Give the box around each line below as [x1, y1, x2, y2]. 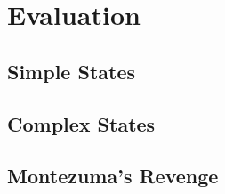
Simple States [7, 57, 135, 85]
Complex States [7, 109, 156, 137]
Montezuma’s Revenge [7, 162, 219, 190]
